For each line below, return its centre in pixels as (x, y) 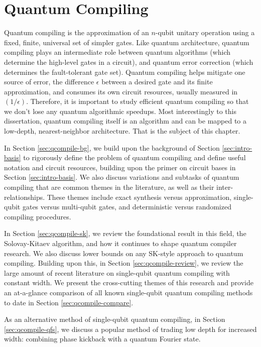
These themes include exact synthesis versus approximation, (139, 197)
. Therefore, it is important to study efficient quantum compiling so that (138, 101)
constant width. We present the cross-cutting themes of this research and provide (129, 282)
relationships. (25, 197)
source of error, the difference (49, 82)
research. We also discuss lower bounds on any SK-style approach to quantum (124, 253)
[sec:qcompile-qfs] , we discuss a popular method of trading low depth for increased (130, 329)
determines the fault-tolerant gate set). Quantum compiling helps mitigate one (125, 72)
